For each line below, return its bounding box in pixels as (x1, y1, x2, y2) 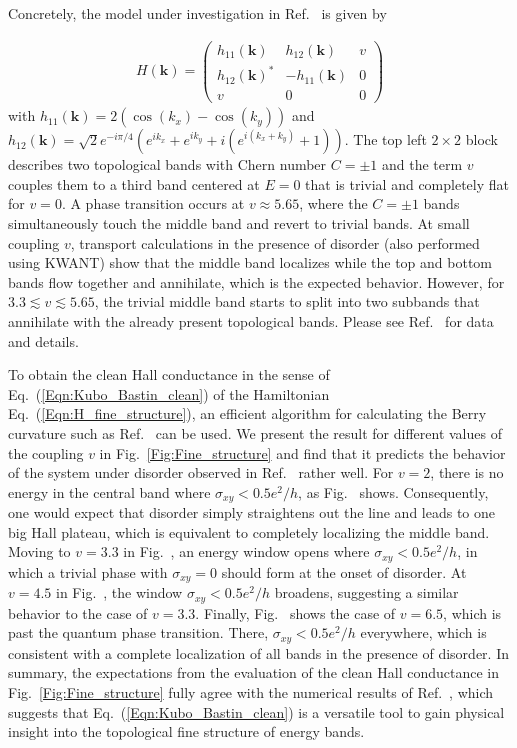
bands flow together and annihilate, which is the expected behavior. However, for (8, 271, 505, 292)
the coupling (8, 442, 84, 463)
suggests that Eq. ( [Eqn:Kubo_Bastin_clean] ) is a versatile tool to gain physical (8, 701, 505, 722)
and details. (8, 330, 79, 351)
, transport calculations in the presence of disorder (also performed (70, 232, 480, 253)
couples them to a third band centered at (8, 173, 260, 194)
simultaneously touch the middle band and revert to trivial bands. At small (8, 213, 470, 234)
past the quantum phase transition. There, (8, 622, 269, 643)
